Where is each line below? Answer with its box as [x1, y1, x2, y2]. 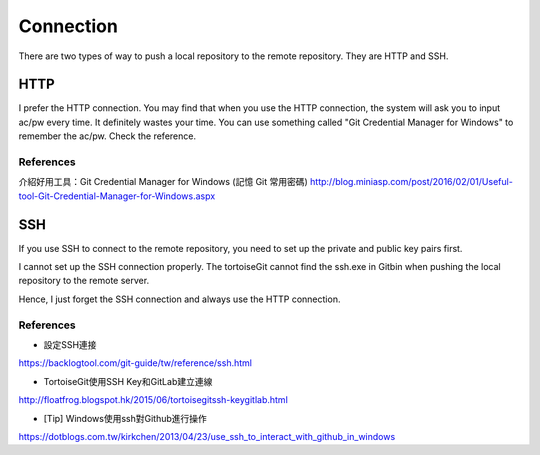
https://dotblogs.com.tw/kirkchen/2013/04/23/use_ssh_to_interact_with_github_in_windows [18, 430, 396, 442]
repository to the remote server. [18, 275, 150, 287]
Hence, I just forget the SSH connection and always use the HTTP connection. [18, 293, 341, 305]
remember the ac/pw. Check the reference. [18, 130, 197, 142]
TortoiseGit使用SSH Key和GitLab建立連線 [43, 375, 213, 387]
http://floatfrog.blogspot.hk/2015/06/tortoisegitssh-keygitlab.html [18, 394, 289, 406]
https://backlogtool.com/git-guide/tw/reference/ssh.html [18, 357, 252, 369]
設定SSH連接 [43, 338, 97, 350]
